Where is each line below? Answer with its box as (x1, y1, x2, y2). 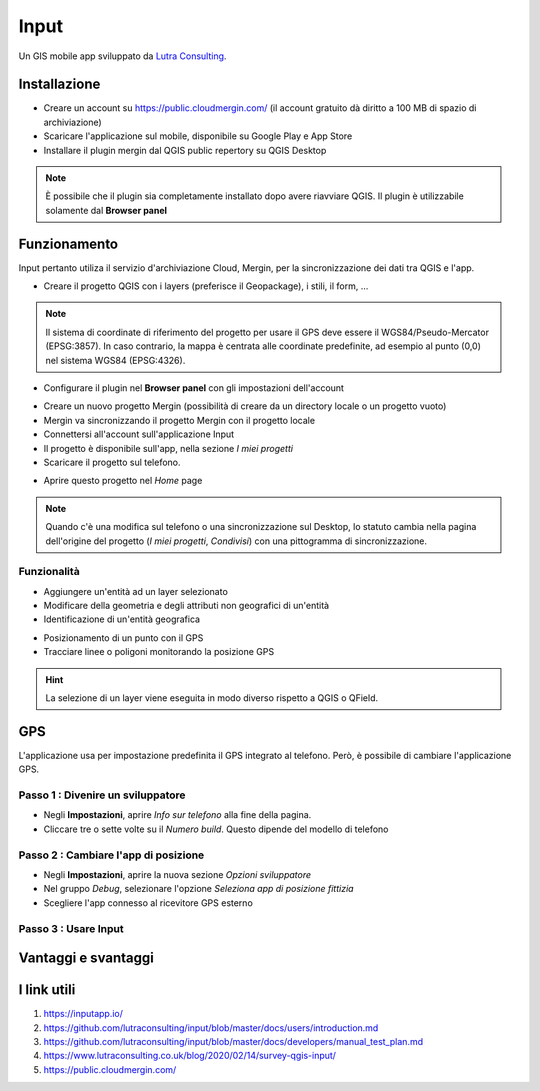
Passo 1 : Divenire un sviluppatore (18, 788, 186, 802)
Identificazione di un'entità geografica (43, 613, 200, 625)
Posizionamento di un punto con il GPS (43, 631, 204, 644)
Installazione (18, 76, 101, 93)
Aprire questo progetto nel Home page (43, 475, 203, 487)
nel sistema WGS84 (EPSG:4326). (45, 354, 186, 366)
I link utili (18, 981, 76, 999)
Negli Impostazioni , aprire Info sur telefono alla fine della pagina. (43, 809, 312, 821)
